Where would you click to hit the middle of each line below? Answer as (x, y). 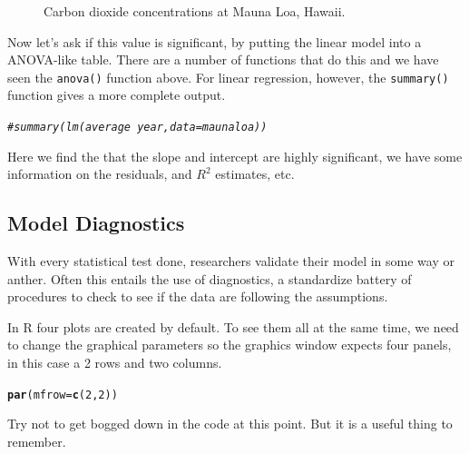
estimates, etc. (255, 174)
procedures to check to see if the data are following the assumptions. (198, 296)
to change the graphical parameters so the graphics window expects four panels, (230, 345)
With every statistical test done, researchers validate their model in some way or (231, 261)
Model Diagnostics (96, 223)
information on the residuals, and (100, 174)
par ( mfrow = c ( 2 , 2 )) (63, 395)
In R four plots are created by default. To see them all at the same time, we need (233, 326)
